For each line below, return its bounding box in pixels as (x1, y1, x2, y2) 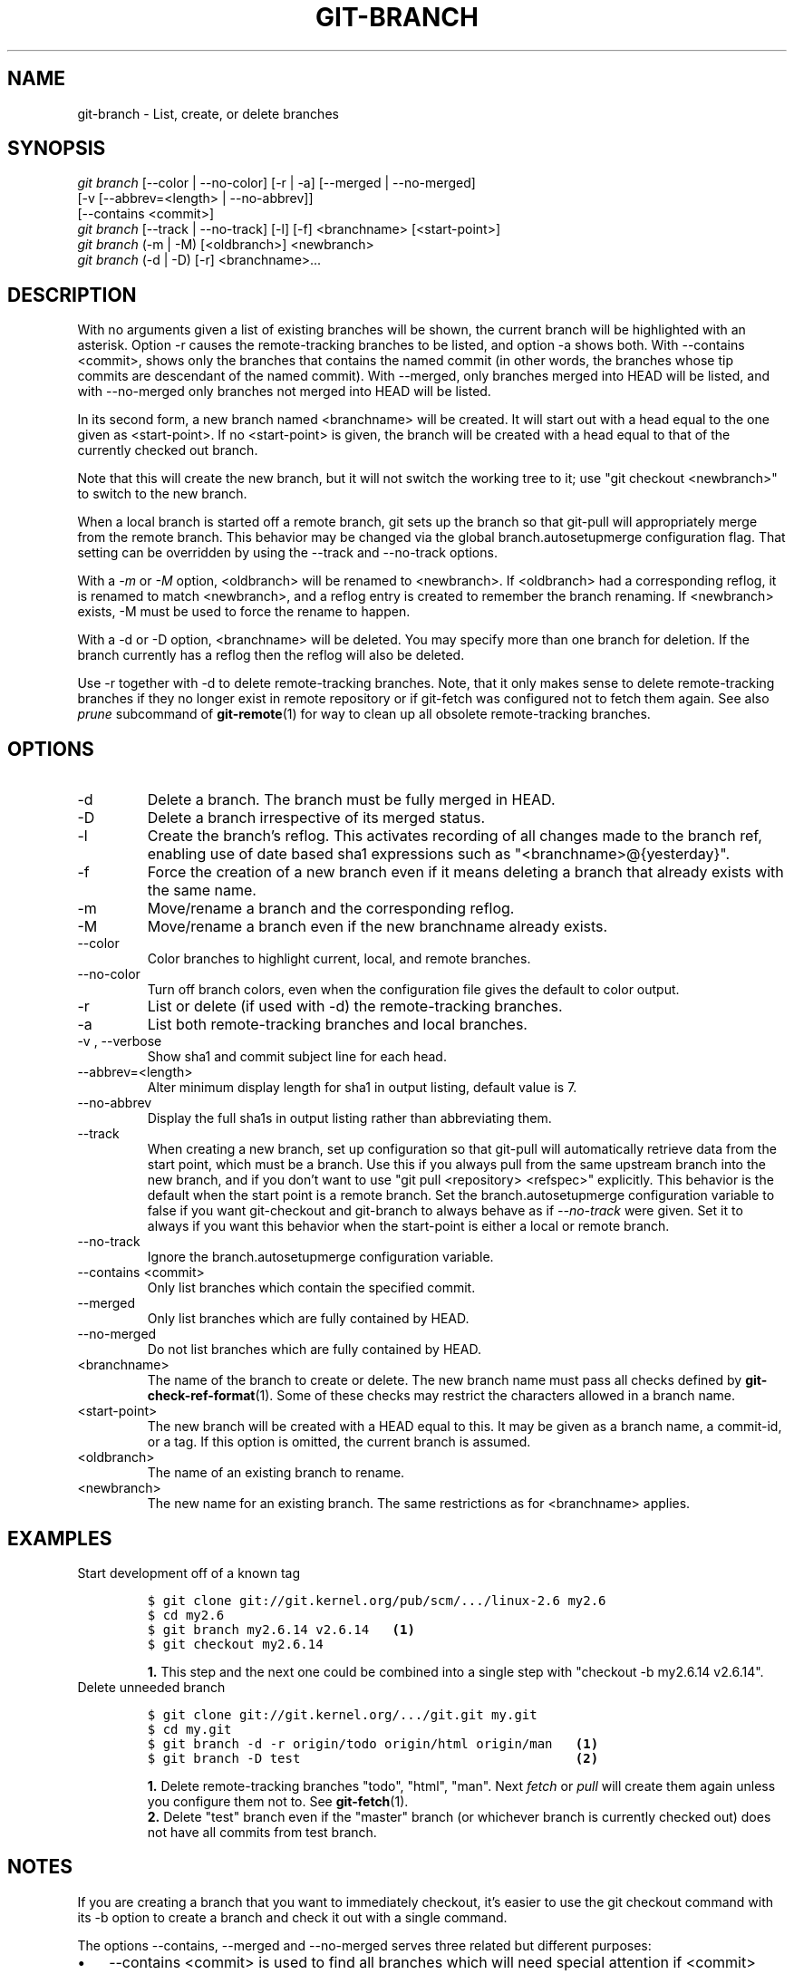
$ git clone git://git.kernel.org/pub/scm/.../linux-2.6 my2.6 (147, 1592, 606, 1608)
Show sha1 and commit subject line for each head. (147, 1049, 447, 1065)
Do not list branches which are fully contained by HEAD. (147, 1341, 481, 1358)
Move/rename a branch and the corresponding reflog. (147, 899, 515, 918)
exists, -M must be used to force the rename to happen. (77, 604, 411, 620)
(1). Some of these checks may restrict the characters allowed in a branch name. (255, 1388, 735, 1404)
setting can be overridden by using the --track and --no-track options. (77, 545, 498, 561)
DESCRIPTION (7, 283, 137, 306)
